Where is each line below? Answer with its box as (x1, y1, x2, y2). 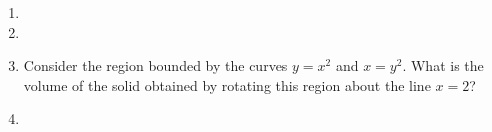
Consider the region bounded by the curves (23, 55, 288, 76)
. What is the (402, 55, 484, 76)
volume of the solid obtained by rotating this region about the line (23, 74, 431, 95)
